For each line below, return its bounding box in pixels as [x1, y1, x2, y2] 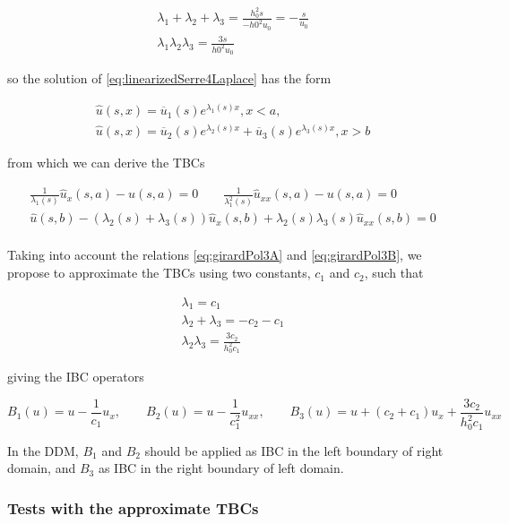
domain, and [7, 459, 76, 477]
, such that [364, 263, 424, 282]
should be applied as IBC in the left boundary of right [144, 441, 444, 460]
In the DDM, [7, 441, 79, 460]
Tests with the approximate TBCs [7, 496, 259, 519]
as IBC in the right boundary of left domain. [98, 459, 344, 477]
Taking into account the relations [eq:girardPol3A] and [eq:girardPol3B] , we [7, 245, 422, 264]
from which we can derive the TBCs [7, 153, 205, 172]
